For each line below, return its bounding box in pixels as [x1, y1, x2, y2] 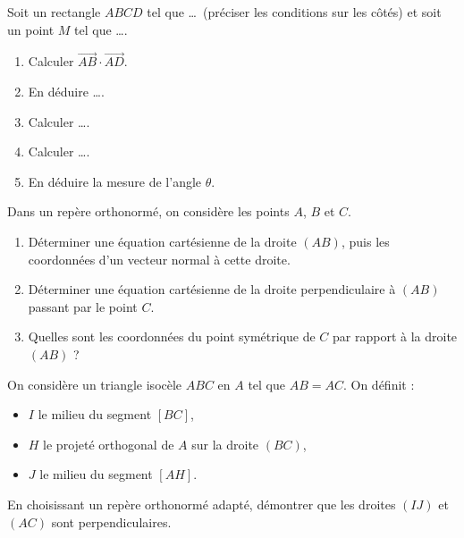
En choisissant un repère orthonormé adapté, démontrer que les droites [7, 494, 396, 513]
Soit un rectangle [7, 3, 101, 21]
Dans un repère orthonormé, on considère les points [7, 202, 290, 221]
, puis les [341, 231, 390, 250]
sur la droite [191, 434, 259, 453]
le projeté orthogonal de [43, 434, 174, 453]
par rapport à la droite [333, 327, 458, 346]
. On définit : [342, 374, 415, 393]
